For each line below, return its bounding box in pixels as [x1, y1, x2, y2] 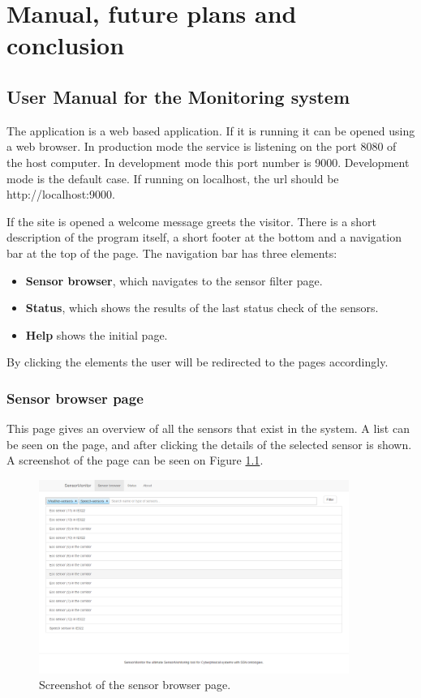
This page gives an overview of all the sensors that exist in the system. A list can [6, 420, 410, 437]
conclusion [6, 28, 125, 62]
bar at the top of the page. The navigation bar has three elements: [6, 244, 337, 261]
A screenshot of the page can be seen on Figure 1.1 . [6, 452, 264, 469]
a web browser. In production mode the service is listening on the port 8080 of [6, 138, 397, 155]
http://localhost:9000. [6, 186, 115, 203]
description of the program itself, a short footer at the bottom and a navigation [6, 229, 402, 246]
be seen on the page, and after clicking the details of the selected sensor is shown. [6, 435, 412, 452]
